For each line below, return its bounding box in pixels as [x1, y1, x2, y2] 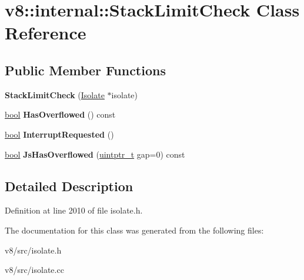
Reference [5, 21, 86, 45]
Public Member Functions [5, 61, 166, 79]
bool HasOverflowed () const [5, 108, 116, 121]
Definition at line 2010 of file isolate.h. [5, 204, 143, 216]
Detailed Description [5, 176, 133, 195]
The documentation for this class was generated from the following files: [5, 224, 264, 236]
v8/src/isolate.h [5, 244, 62, 256]
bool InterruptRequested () [5, 128, 114, 140]
